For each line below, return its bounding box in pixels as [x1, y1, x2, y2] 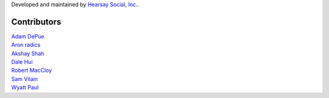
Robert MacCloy [11, 67, 52, 74]
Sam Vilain [11, 75, 38, 82]
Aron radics [11, 41, 41, 49]
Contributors [11, 16, 62, 27]
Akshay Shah [11, 49, 44, 57]
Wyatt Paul [11, 84, 39, 91]
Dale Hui [11, 58, 33, 66]
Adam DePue [11, 32, 44, 40]
